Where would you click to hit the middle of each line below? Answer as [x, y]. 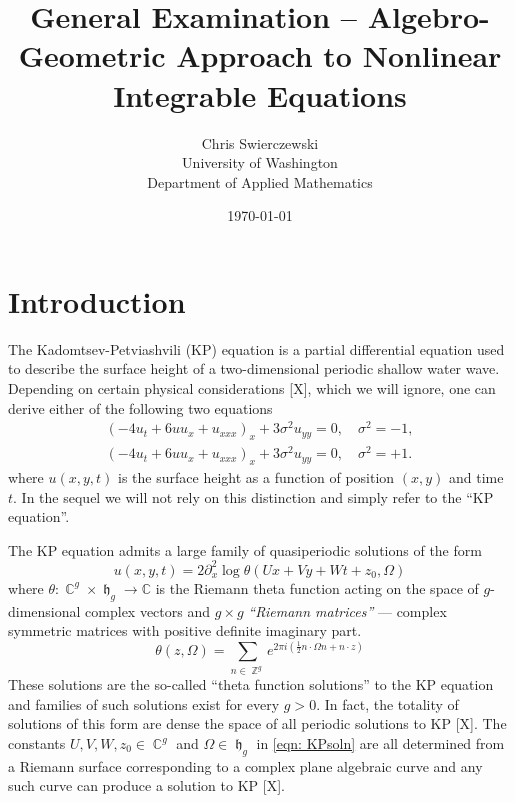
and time [476, 477]
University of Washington [260, 162]
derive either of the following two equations [140, 407]
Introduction [97, 300]
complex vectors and [148, 610]
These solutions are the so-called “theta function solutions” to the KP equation [251, 684]
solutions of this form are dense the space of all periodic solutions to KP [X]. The [257, 723]
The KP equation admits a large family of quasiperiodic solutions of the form [245, 549]
